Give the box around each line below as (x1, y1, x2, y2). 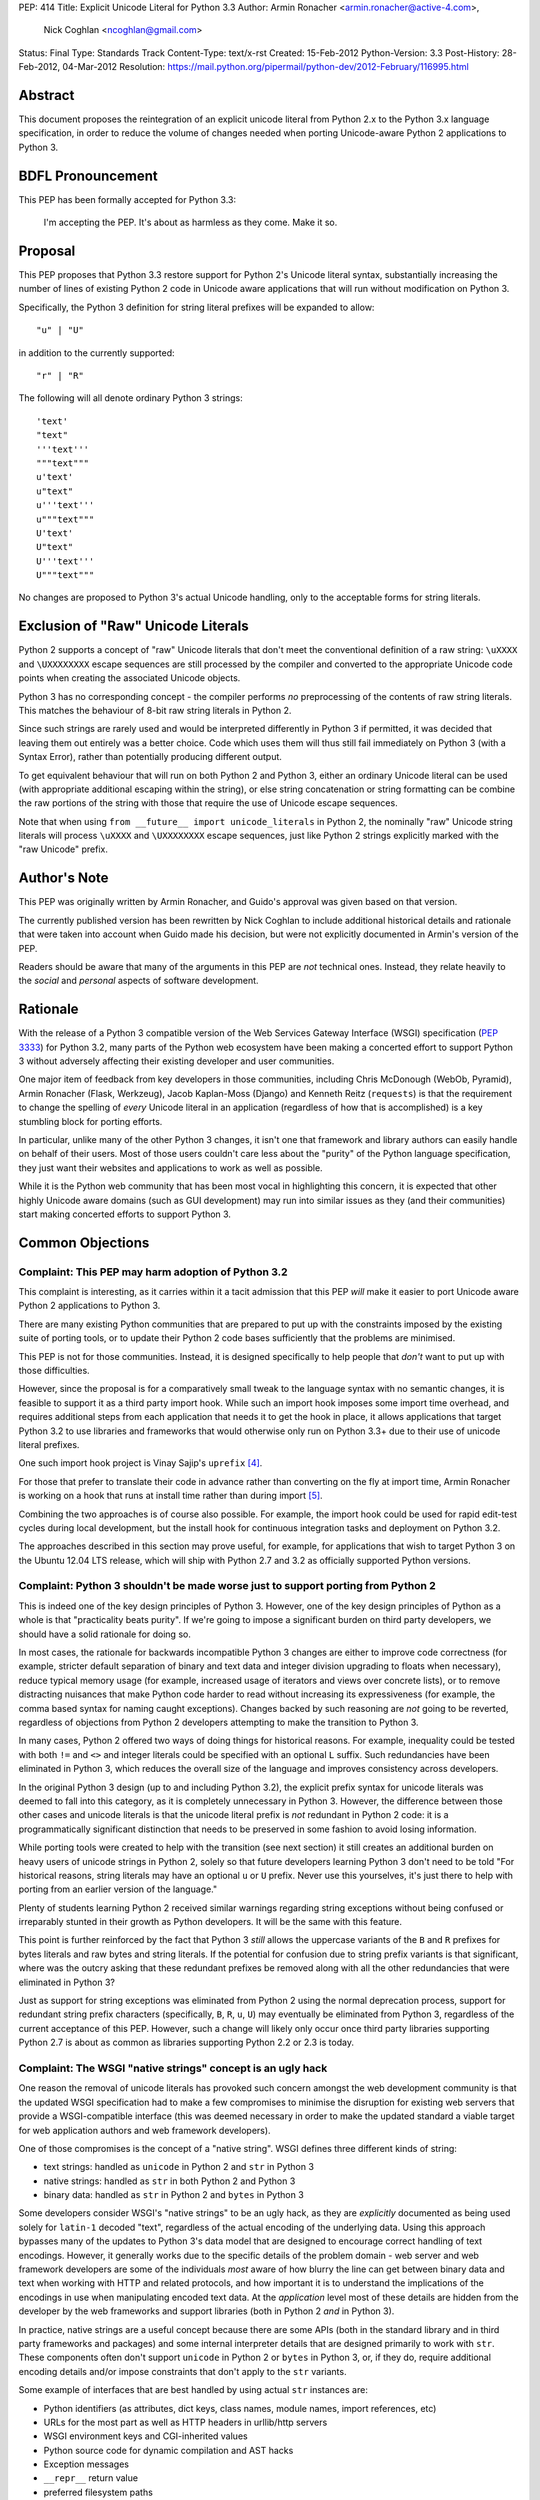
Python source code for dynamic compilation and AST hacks (43, 2444, 294, 2456)
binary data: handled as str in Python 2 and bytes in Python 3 (43, 2189, 304, 2201)
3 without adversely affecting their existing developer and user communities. (18, 1055, 335, 1067)
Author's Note (18, 870, 109, 887)
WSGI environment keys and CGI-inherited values (43, 2430, 249, 2442)
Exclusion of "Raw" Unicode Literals (18, 618, 249, 635)
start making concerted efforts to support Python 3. (18, 1208, 232, 1220)
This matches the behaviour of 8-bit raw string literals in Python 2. (18, 704, 292, 716)
